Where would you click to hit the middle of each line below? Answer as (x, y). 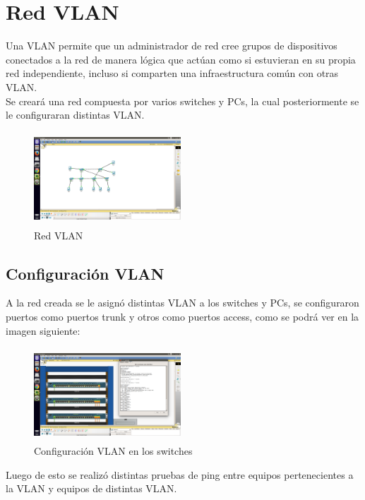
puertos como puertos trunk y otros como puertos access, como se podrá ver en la (182, 316)
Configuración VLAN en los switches (113, 451)
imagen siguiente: (43, 330)
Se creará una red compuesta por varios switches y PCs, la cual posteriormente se (182, 101)
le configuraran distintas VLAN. (75, 115)
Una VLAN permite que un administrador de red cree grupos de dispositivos (172, 46)
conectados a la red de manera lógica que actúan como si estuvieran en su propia (181, 59)
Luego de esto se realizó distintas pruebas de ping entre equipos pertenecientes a (180, 474)
